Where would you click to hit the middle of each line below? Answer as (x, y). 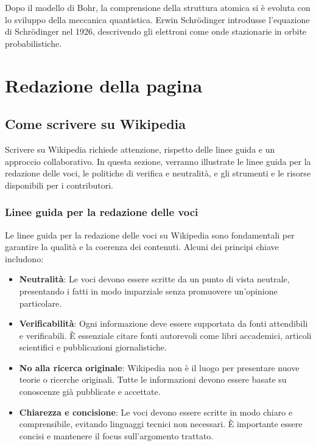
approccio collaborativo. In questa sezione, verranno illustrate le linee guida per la (158, 161)
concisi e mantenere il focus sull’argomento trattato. (116, 435)
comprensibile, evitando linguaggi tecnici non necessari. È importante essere (161, 424)
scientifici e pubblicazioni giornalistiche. (93, 347)
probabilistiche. (33, 43)
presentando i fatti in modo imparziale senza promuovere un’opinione (148, 291)
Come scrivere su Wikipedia (96, 124)
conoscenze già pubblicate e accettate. (90, 392)
